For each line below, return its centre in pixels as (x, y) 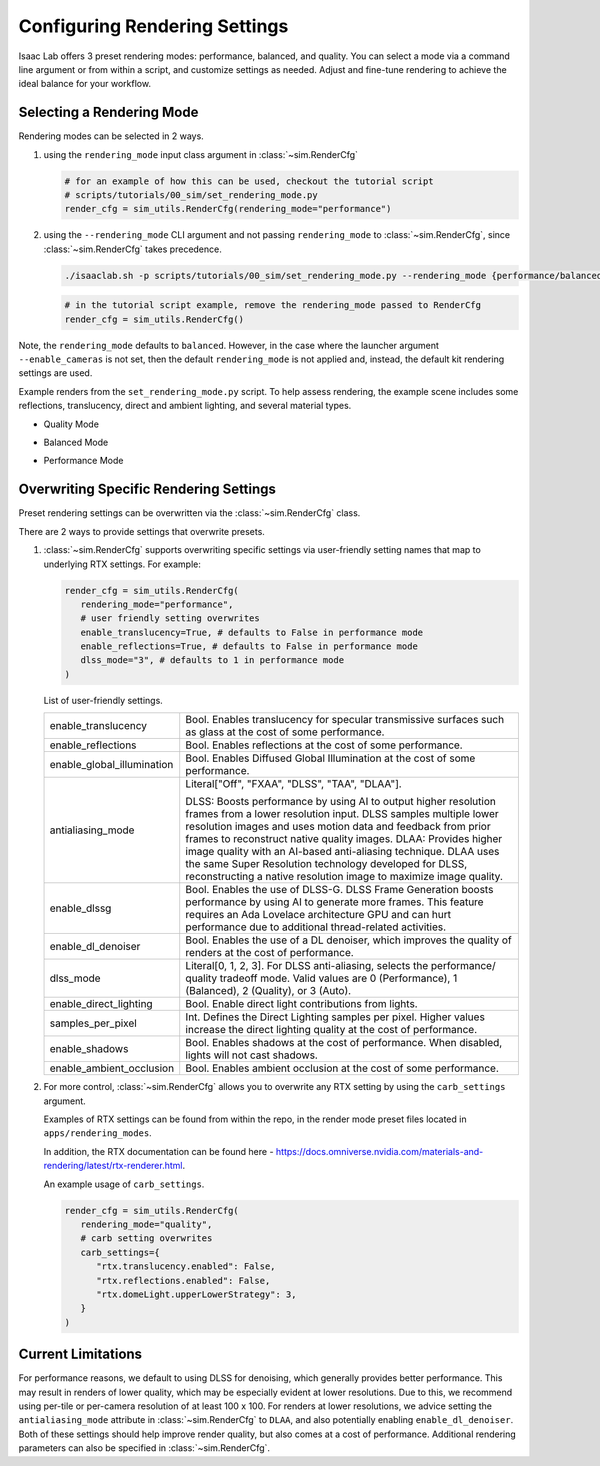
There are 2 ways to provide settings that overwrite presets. (141, 531)
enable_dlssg (80, 908)
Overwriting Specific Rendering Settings (147, 489)
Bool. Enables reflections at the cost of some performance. (324, 745)
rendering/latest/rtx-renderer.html (113, 1166)
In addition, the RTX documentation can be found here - (158, 1151)
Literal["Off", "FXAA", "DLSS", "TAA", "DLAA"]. (293, 784)
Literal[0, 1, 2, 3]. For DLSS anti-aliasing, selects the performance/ (340, 966)
